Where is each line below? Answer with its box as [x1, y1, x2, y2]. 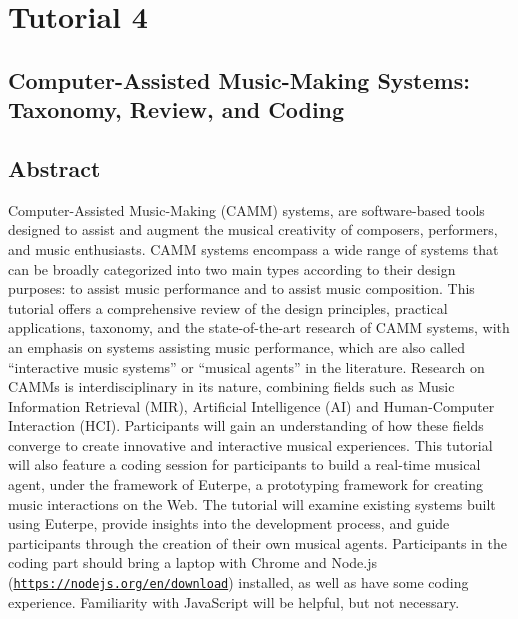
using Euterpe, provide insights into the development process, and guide [8, 513, 450, 534]
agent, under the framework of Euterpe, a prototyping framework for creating [8, 474, 484, 495]
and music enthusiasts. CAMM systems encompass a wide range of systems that [8, 238, 499, 259]
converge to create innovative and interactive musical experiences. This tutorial [8, 434, 493, 455]
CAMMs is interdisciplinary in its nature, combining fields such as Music [8, 376, 455, 397]
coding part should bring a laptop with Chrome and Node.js [8, 552, 377, 573]
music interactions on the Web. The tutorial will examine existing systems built [8, 493, 496, 514]
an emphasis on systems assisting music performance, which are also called [8, 336, 465, 357]
